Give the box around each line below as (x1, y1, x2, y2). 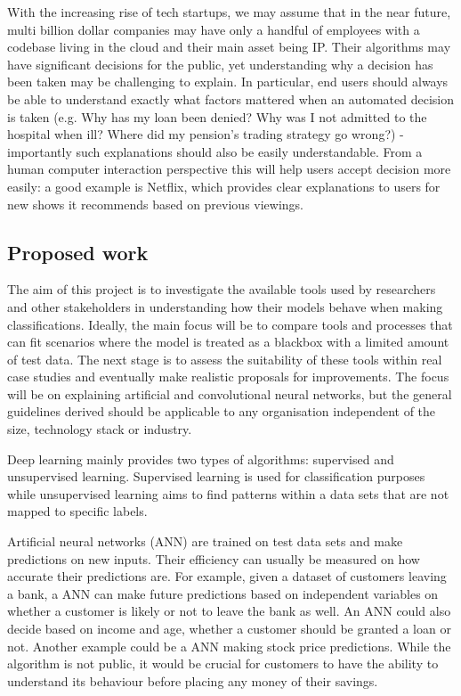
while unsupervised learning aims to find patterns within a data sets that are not (7, 484, 449, 503)
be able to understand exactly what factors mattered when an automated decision (7, 89, 455, 108)
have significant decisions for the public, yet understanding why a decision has (7, 54, 433, 73)
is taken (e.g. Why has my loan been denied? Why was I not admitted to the (7, 107, 427, 126)
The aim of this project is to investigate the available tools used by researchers (7, 280, 436, 299)
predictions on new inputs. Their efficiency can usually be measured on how (7, 549, 420, 568)
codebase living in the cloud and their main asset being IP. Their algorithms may (7, 37, 451, 56)
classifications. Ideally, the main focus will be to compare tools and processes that (7, 315, 453, 333)
